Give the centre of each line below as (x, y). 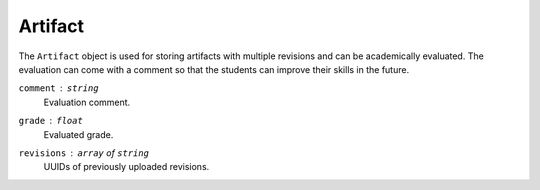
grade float (51, 121)
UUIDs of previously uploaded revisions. (126, 167)
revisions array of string (84, 152)
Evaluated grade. (78, 134)
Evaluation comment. (87, 102)
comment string (58, 88)
